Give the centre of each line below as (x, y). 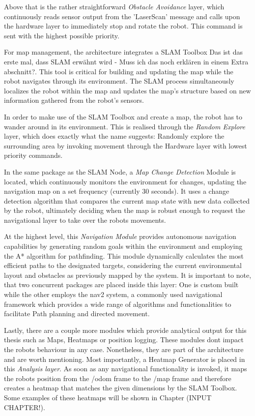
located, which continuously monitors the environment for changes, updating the (125, 181)
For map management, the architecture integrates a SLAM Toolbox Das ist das (123, 52)
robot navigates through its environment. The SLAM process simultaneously (119, 81)
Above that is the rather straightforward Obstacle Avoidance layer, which (114, 6)
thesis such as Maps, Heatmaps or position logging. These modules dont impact (124, 340)
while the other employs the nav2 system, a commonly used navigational (113, 294)
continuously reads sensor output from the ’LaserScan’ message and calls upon (122, 16)
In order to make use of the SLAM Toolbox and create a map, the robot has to (123, 116)
